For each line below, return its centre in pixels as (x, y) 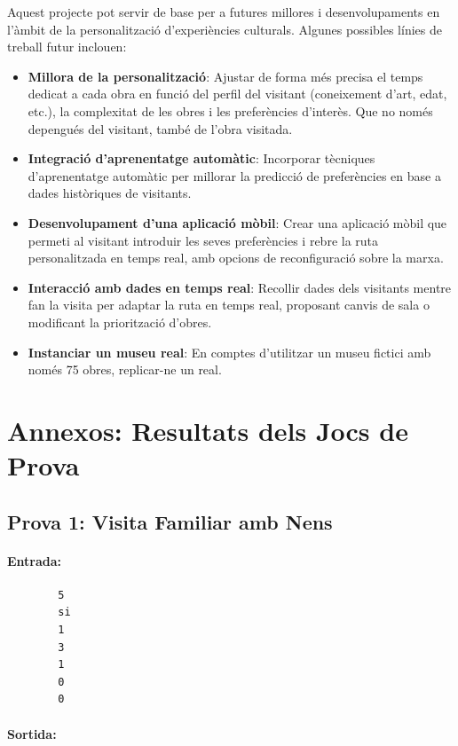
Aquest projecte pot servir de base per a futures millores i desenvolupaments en (224, 12)
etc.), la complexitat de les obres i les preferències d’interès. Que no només (230, 110)
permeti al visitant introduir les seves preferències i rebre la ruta (203, 240)
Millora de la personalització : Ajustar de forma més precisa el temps (225, 76)
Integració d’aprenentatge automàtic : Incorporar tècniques (201, 158)
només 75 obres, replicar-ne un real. (125, 369)
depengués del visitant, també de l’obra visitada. (160, 128)
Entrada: (35, 560)
